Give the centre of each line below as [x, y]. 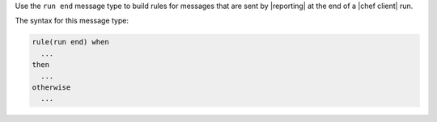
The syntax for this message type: [72, 21]
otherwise [51, 87]
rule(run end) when [70, 42]
